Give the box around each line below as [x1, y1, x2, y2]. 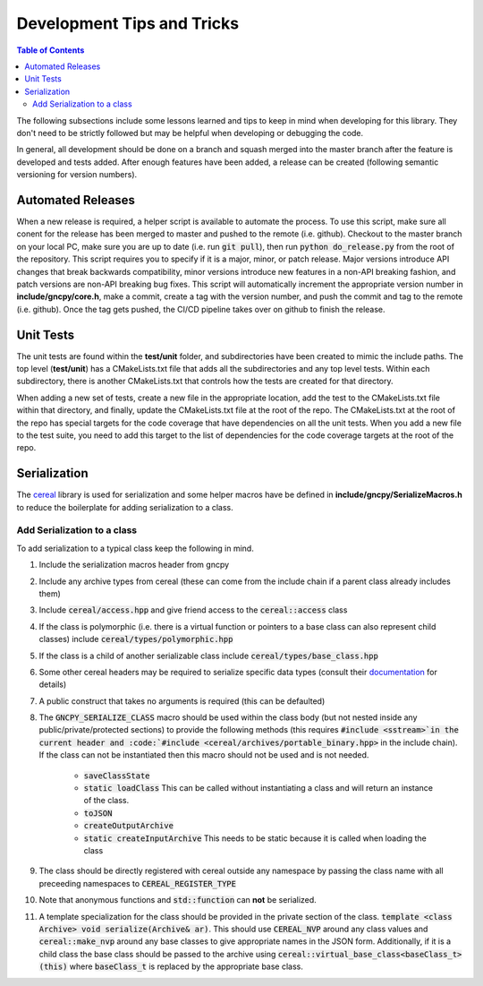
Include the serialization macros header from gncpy [38, 560, 230, 570]
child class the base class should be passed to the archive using [38, 948, 276, 959]
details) [38, 679, 67, 690]
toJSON [83, 808, 113, 819]
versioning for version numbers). [16, 169, 138, 180]
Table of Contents [16, 45, 85, 56]
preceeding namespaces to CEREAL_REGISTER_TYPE [38, 878, 237, 888]
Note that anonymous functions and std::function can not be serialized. [38, 895, 317, 905]
